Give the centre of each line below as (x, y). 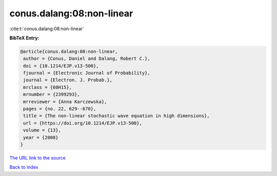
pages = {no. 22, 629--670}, (60, 109)
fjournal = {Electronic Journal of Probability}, (87, 73)
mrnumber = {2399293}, (52, 94)
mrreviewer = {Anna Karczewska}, (65, 102)
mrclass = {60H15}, (47, 87)
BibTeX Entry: (24, 38)
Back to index (24, 167)
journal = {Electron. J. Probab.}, (68, 80)
